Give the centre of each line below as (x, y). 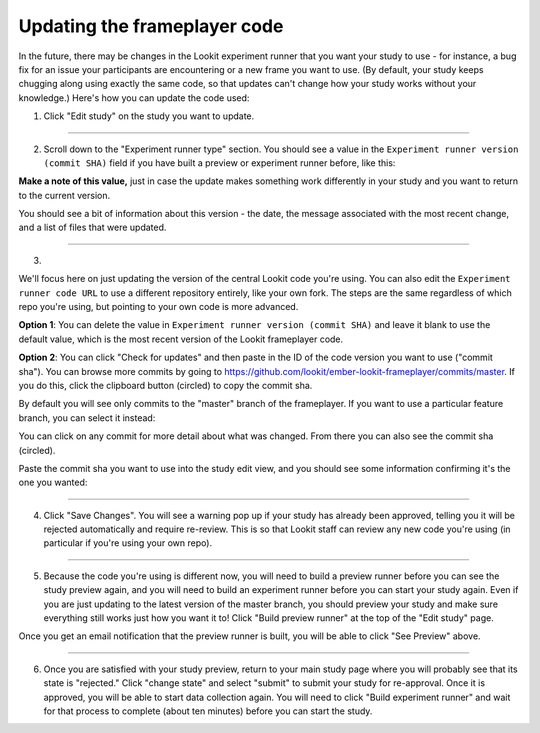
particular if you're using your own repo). (128, 543)
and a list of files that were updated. (92, 227)
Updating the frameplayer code (151, 26)
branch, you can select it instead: (87, 417)
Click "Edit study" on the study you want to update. (149, 116)
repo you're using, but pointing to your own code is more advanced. (158, 307)
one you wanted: (53, 482)
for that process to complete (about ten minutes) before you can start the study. (208, 711)
